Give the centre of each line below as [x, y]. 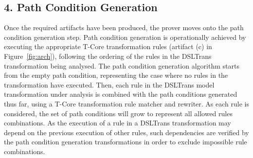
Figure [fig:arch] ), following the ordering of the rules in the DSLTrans [108, 56]
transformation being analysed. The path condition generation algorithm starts [122, 65]
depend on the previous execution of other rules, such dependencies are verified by [126, 132]
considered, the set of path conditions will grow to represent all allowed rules [118, 113]
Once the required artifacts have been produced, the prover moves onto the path [124, 27]
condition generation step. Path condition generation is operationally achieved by [125, 37]
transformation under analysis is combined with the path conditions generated [121, 94]
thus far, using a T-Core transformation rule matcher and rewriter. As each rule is [126, 103]
